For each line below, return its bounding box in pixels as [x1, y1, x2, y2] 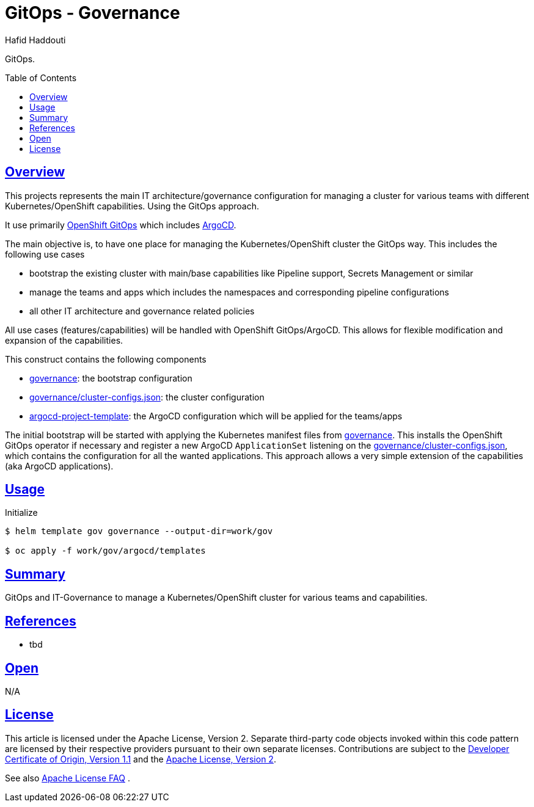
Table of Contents [5, 72, 77, 83]
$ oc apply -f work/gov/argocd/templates [5, 546, 206, 556]
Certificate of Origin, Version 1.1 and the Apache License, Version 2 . [5, 753, 276, 764]
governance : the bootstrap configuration [29, 372, 192, 383]
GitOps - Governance [5, 2, 180, 23]
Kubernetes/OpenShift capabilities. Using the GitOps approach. [5, 200, 260, 211]
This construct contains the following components [5, 353, 207, 364]
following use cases [5, 248, 85, 259]
